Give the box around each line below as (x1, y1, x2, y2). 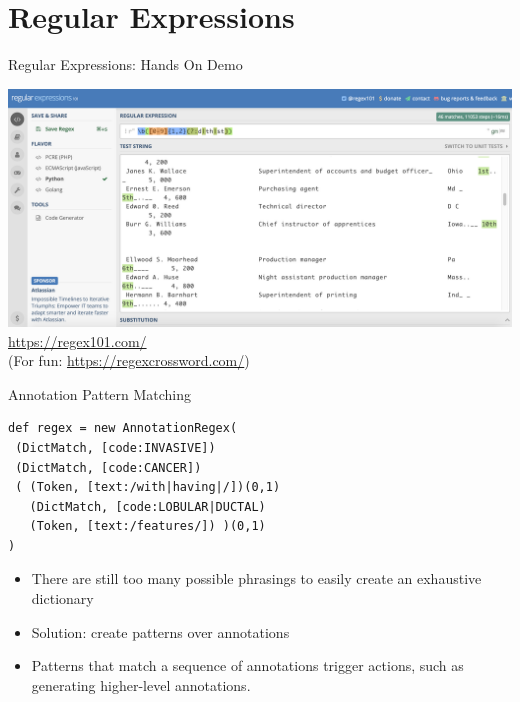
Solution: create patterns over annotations (31, 621, 290, 642)
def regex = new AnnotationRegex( (8, 421, 238, 436)
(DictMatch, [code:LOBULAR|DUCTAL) (29, 499, 266, 514)
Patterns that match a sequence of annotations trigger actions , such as (31, 655, 464, 676)
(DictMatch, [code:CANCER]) (15, 460, 202, 475)
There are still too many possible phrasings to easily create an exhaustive (31, 568, 482, 589)
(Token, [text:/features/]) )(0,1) (29, 519, 266, 534)
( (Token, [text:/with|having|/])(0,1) (15, 480, 281, 495)
